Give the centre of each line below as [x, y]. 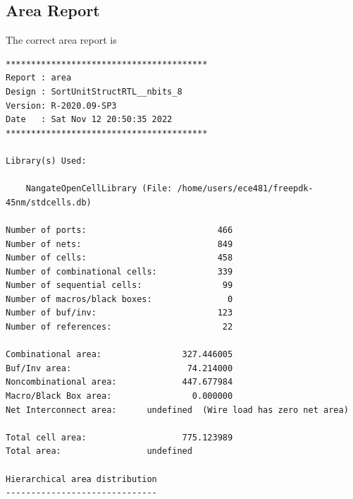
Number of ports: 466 [119, 230]
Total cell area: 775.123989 [119, 437]
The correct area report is [61, 40]
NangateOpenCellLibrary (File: [99, 189]
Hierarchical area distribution [81, 479]
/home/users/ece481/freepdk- [245, 189]
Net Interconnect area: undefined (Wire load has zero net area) [177, 410]
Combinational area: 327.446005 [119, 355]
